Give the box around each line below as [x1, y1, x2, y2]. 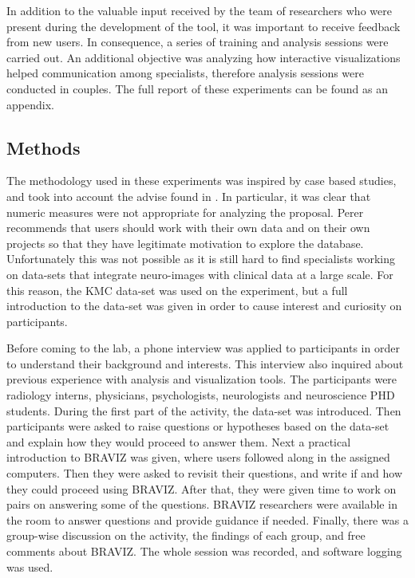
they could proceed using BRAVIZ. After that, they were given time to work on [6, 480, 397, 497]
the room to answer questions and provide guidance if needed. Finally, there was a [6, 511, 409, 528]
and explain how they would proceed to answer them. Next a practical [6, 433, 351, 450]
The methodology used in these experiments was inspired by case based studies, [6, 172, 397, 189]
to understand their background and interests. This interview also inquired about [6, 355, 404, 372]
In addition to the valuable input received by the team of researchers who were [6, 2, 392, 18]
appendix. [6, 96, 54, 112]
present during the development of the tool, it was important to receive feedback [6, 18, 401, 34]
